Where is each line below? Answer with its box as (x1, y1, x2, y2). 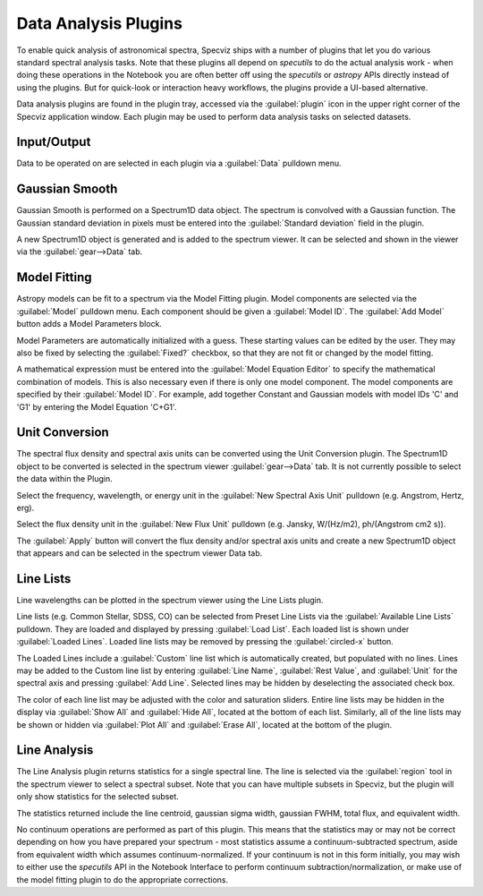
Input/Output (16, 134, 91, 149)
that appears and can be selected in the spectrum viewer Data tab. (16, 548, 263, 559)
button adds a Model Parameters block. (16, 319, 163, 329)
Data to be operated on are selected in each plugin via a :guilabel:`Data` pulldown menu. (16, 158, 342, 169)
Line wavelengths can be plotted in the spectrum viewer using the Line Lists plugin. (16, 595, 324, 606)
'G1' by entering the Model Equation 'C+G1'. (16, 401, 177, 412)
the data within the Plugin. (16, 474, 113, 484)
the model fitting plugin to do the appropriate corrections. (16, 874, 229, 885)
